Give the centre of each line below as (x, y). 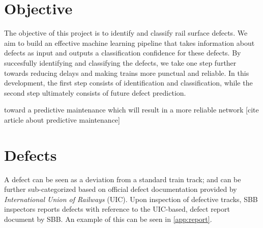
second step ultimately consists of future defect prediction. (95, 92)
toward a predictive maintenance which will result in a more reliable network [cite (131, 110)
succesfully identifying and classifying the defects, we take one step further (120, 62)
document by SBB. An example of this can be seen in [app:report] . (108, 219)
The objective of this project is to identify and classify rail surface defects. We (126, 33)
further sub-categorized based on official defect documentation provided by (121, 189)
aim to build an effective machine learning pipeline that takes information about (129, 42)
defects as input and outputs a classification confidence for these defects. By (123, 53)
